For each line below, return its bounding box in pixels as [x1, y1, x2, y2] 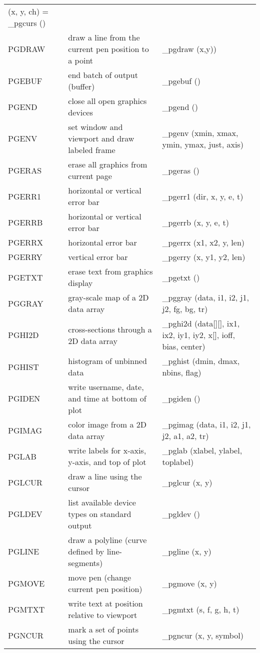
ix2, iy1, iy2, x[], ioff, [162, 329, 235, 340]
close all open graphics [68, 95, 147, 106]
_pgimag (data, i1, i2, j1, [162, 418, 251, 430]
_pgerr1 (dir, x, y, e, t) [162, 190, 243, 202]
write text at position [68, 597, 143, 609]
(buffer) [68, 80, 95, 92]
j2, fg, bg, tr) [162, 303, 208, 314]
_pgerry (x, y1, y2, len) [162, 251, 245, 262]
